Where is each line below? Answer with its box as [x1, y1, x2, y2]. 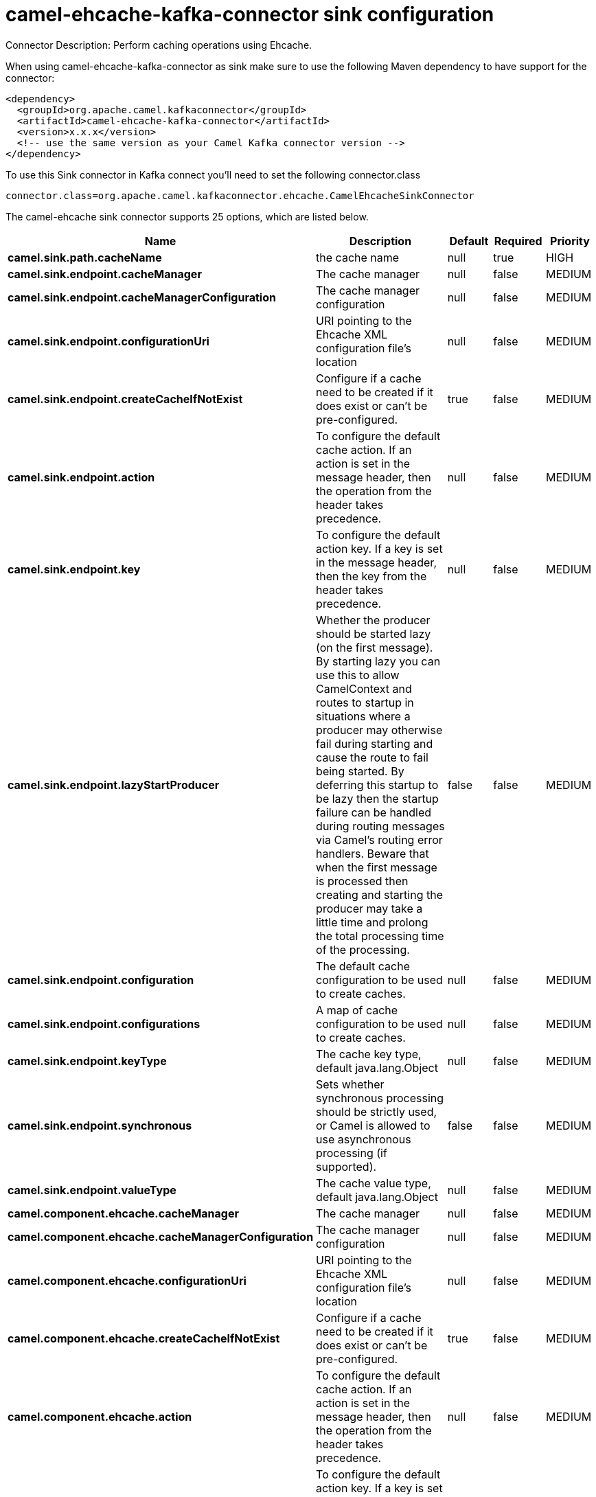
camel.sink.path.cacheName [8, 250, 162, 264]
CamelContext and [316, 681, 412, 696]
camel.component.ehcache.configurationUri [8, 1273, 247, 1288]
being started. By [316, 764, 404, 778]
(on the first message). [316, 640, 433, 654]
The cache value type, [316, 1176, 431, 1190]
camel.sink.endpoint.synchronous [8, 1118, 192, 1132]
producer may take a [316, 901, 423, 915]
